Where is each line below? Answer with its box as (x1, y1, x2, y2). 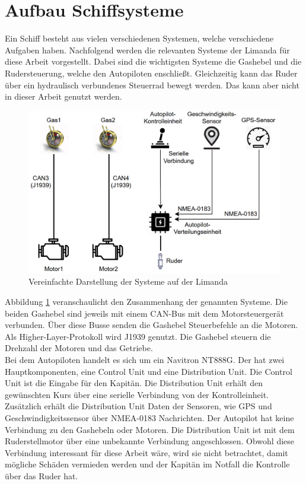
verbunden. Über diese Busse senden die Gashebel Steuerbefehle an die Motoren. (5, 319, 298, 331)
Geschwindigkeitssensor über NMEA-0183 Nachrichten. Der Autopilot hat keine (5, 411, 294, 423)
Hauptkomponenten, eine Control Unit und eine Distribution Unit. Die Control (5, 365, 292, 377)
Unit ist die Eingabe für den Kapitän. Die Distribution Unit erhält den (5, 377, 263, 389)
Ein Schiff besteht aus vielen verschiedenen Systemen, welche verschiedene (5, 32, 274, 44)
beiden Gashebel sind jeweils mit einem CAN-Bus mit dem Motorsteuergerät (5, 307, 284, 319)
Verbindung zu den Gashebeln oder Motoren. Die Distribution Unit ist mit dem (5, 423, 295, 435)
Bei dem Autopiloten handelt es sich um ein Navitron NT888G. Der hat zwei (5, 353, 285, 365)
